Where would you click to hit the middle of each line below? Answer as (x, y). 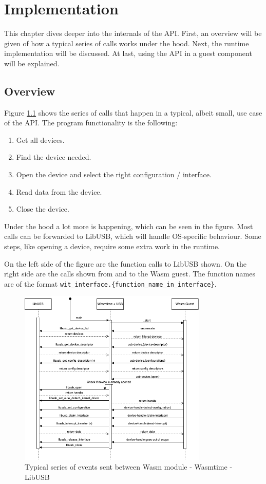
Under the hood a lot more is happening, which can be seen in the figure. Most (129, 226)
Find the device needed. (54, 157)
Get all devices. (40, 139)
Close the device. (43, 209)
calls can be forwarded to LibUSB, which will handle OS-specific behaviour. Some (133, 236)
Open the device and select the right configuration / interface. (114, 174)
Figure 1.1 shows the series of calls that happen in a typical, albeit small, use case (133, 112)
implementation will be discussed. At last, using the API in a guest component (128, 53)
